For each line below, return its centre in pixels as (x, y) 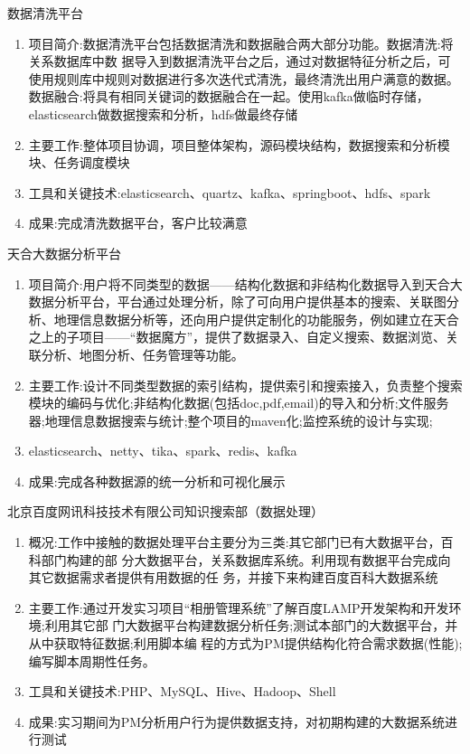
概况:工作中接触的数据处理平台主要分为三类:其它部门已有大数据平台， (235, 542)
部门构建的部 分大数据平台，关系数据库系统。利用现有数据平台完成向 (246, 559)
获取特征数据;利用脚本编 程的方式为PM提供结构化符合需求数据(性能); (258, 643)
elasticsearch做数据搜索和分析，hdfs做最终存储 (163, 113)
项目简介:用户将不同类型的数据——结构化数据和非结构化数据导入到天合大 (245, 283)
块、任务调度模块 (79, 162)
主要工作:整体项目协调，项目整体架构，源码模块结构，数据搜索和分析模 (239, 144)
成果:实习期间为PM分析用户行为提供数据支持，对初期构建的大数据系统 (237, 721)
